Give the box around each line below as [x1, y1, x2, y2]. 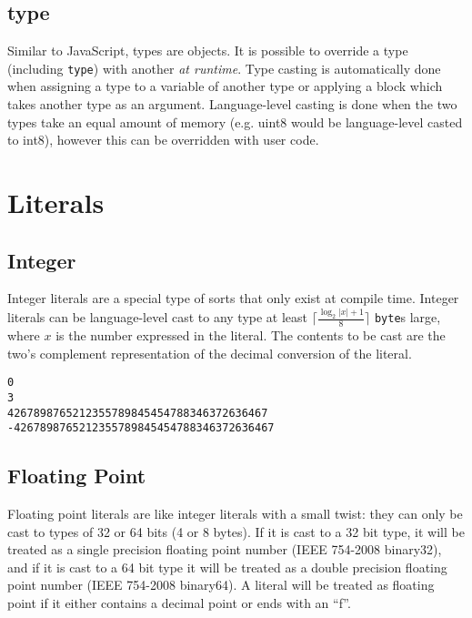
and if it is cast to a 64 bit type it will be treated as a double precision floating [7, 557, 447, 576]
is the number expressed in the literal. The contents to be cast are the [55, 326, 446, 345]
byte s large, [374, 308, 441, 327]
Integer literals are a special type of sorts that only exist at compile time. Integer [7, 289, 459, 308]
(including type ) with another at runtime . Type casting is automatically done [7, 58, 441, 77]
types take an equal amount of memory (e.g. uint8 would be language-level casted [7, 112, 463, 131]
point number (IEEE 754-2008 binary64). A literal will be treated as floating [7, 575, 435, 594]
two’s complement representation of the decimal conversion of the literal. [7, 343, 412, 362]
